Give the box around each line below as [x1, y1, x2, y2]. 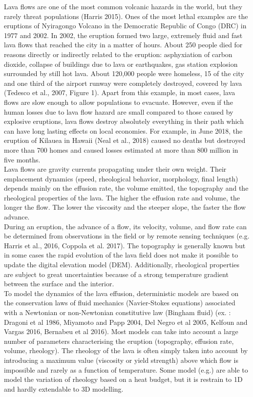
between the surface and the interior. [4, 278, 114, 289]
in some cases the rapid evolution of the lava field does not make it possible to [4, 250, 238, 260]
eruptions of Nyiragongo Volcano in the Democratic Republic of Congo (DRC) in [4, 20, 247, 31]
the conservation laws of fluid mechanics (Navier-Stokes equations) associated [4, 298, 235, 308]
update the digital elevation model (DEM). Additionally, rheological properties [4, 259, 240, 270]
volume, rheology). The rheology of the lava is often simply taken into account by [4, 345, 248, 356]
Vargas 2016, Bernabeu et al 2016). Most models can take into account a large [4, 326, 238, 337]
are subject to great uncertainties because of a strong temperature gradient [4, 269, 229, 279]
